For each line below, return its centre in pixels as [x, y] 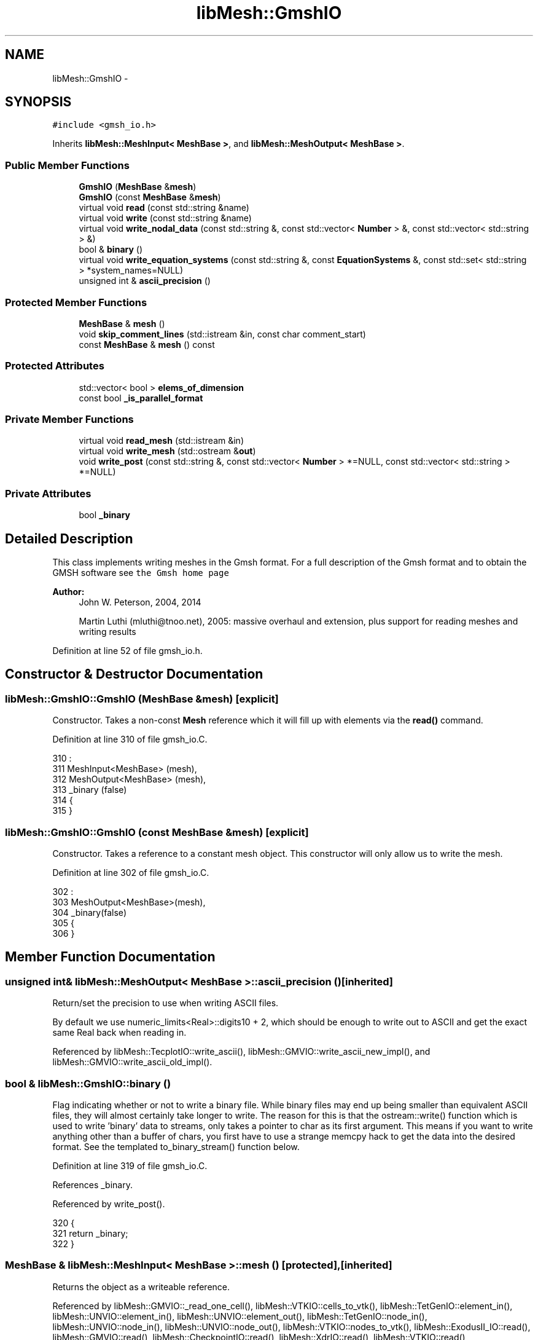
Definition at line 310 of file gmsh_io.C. [130, 739]
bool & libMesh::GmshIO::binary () [88, 1083]
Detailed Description [69, 538]
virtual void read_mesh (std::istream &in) [161, 441]
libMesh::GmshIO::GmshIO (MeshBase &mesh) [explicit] [142, 699]
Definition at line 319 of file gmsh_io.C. [130, 1165]
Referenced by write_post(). [109, 1204]
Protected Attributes [55, 366]
